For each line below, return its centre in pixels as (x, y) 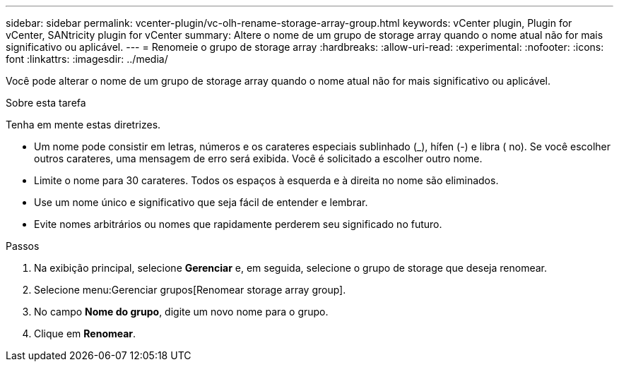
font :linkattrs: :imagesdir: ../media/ (87, 59)
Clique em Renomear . (85, 333)
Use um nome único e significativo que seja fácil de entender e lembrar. (201, 202)
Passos (23, 246)
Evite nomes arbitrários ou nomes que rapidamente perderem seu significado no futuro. (238, 224)
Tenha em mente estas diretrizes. (83, 125)
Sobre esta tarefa (46, 103)
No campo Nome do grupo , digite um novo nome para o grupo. (181, 312)
